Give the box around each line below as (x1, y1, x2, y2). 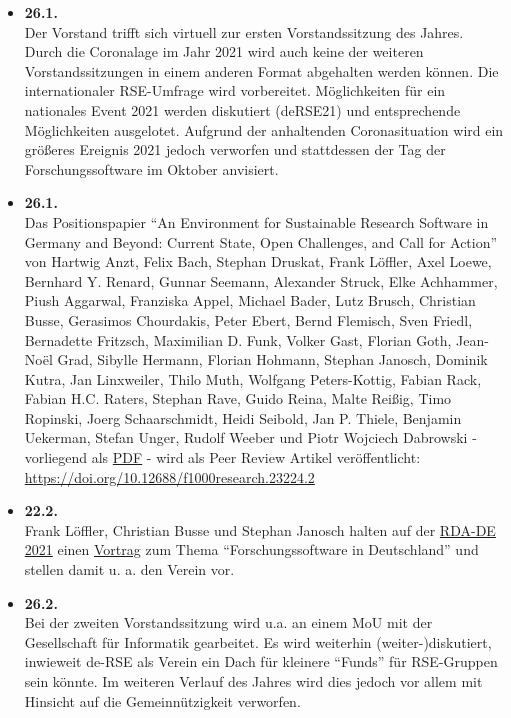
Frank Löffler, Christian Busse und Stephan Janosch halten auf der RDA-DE (24, 519, 496, 540)
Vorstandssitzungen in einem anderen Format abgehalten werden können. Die (24, 60, 499, 81)
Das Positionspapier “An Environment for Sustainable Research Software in (24, 211, 489, 232)
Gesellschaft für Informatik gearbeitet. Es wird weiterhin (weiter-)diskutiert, (24, 631, 492, 652)
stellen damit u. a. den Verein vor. (24, 559, 235, 580)
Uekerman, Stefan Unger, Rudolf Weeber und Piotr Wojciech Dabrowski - (24, 427, 477, 448)
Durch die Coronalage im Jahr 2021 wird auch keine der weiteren (24, 41, 424, 62)
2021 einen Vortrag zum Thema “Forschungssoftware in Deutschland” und (24, 539, 479, 560)
